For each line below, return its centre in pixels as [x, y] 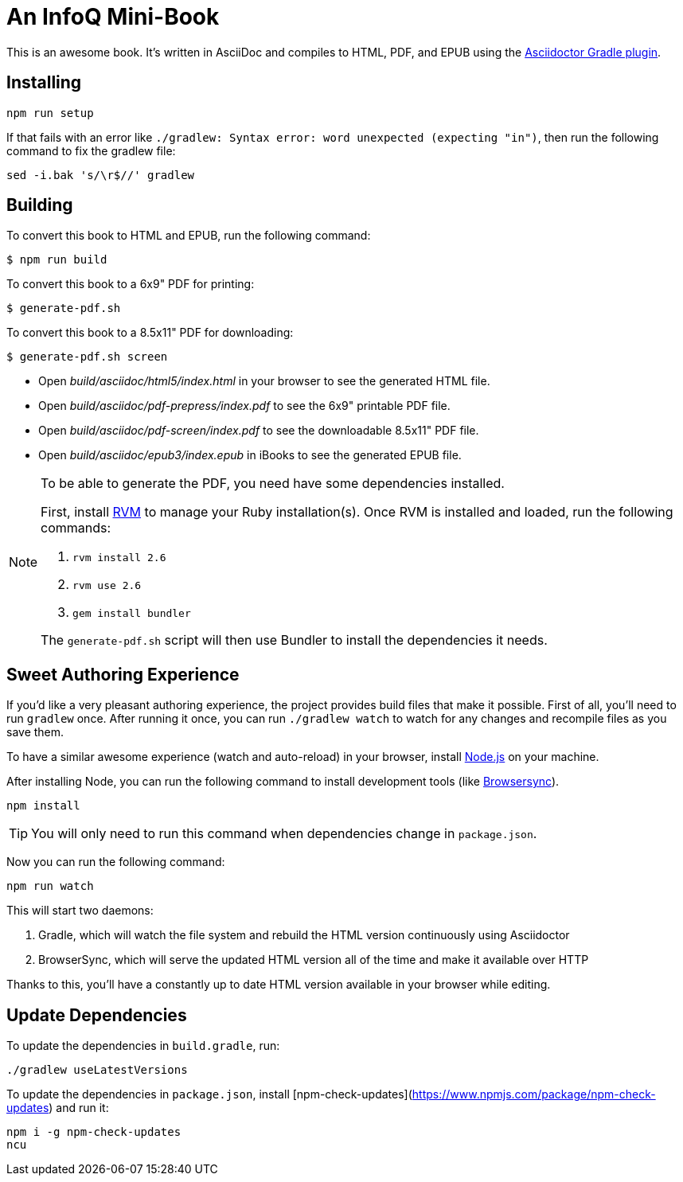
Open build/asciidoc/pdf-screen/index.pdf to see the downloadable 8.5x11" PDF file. [259, 431]
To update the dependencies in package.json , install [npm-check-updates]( [209, 1094]
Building [40, 205]
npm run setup [50, 113]
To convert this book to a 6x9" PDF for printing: [131, 284]
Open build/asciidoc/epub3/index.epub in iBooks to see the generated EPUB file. [250, 455]
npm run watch [50, 886]
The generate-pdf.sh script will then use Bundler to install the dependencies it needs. [294, 640]
